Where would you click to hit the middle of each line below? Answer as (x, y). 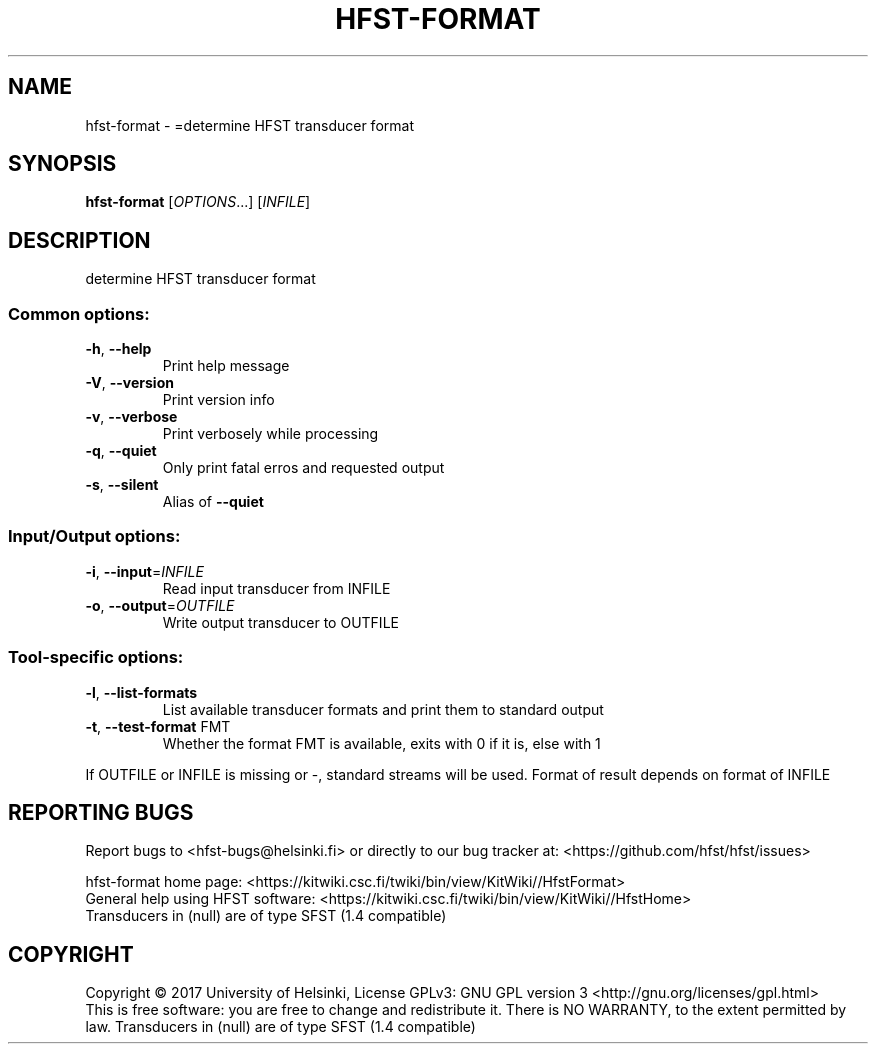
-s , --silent (122, 485)
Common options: (79, 313)
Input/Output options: (94, 536)
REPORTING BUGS (101, 812)
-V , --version (129, 383)
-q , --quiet (121, 451)
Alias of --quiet (213, 502)
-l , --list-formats (141, 692)
